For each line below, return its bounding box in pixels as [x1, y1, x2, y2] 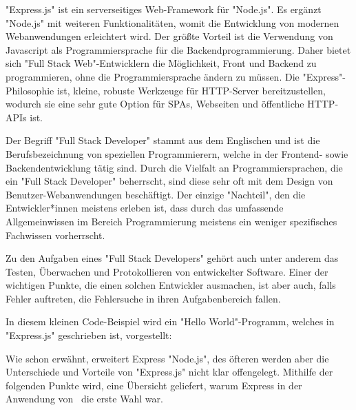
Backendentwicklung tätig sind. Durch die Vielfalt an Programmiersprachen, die [6, 160, 343, 174]
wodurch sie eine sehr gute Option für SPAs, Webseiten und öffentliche [6, 96, 304, 111]
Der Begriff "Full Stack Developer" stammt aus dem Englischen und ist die [6, 133, 320, 147]
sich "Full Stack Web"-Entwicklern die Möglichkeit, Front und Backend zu [6, 56, 317, 70]
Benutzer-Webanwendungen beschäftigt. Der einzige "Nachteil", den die [6, 187, 306, 201]
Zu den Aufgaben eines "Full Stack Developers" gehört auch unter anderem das [6, 251, 339, 265]
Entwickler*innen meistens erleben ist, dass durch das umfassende [6, 201, 284, 215]
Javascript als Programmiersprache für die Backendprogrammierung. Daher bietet [6, 42, 351, 57]
